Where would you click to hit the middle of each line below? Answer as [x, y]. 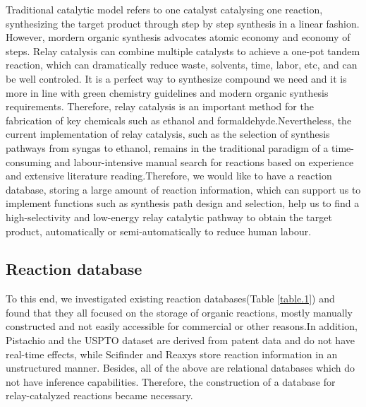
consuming [29, 161]
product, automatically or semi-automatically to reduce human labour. [159, 231]
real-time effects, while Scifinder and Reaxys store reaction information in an [172, 354]
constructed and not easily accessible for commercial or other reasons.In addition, [182, 326]
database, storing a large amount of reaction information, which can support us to [183, 189]
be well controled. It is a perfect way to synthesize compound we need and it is [176, 78]
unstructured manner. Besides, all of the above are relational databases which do [181, 368]
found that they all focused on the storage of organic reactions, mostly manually [179, 312]
